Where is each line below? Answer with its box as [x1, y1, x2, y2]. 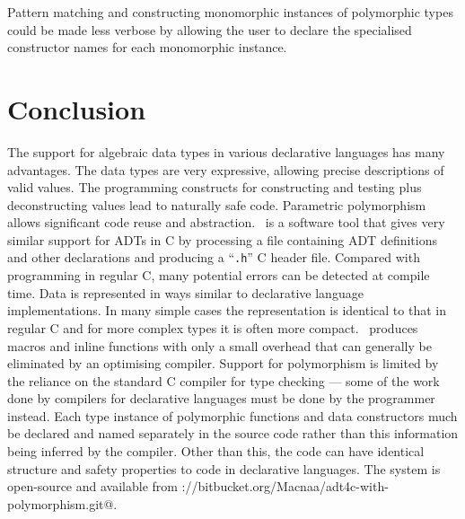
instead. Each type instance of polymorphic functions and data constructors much [7, 406, 458, 425]
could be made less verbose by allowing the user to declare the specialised [7, 20, 412, 39]
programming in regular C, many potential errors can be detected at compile [7, 266, 430, 285]
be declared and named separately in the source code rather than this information [7, 424, 459, 443]
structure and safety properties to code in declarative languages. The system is [7, 459, 441, 478]
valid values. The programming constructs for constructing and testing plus [7, 178, 422, 197]
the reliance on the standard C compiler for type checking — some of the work [7, 371, 440, 390]
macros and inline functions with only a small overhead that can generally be [7, 336, 432, 355]
